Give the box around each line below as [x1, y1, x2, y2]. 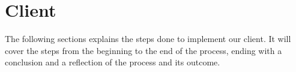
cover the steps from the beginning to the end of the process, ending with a [5, 44, 282, 56]
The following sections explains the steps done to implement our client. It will [5, 32, 291, 45]
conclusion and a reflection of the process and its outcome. [5, 56, 220, 68]
